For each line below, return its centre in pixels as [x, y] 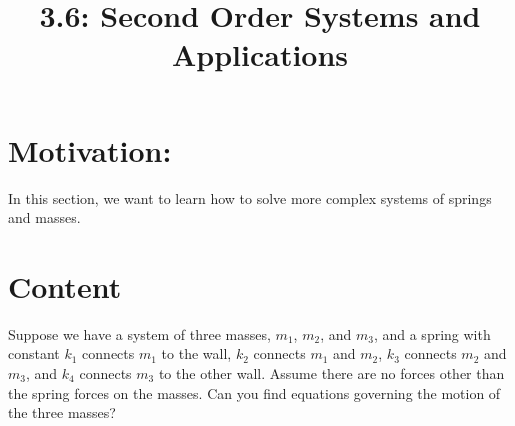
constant [34, 353]
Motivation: [90, 149]
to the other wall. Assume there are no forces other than [331, 373]
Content [65, 285]
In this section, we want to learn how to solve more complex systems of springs [250, 197]
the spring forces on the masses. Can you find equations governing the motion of [254, 392]
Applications [260, 54]
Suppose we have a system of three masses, [139, 333]
